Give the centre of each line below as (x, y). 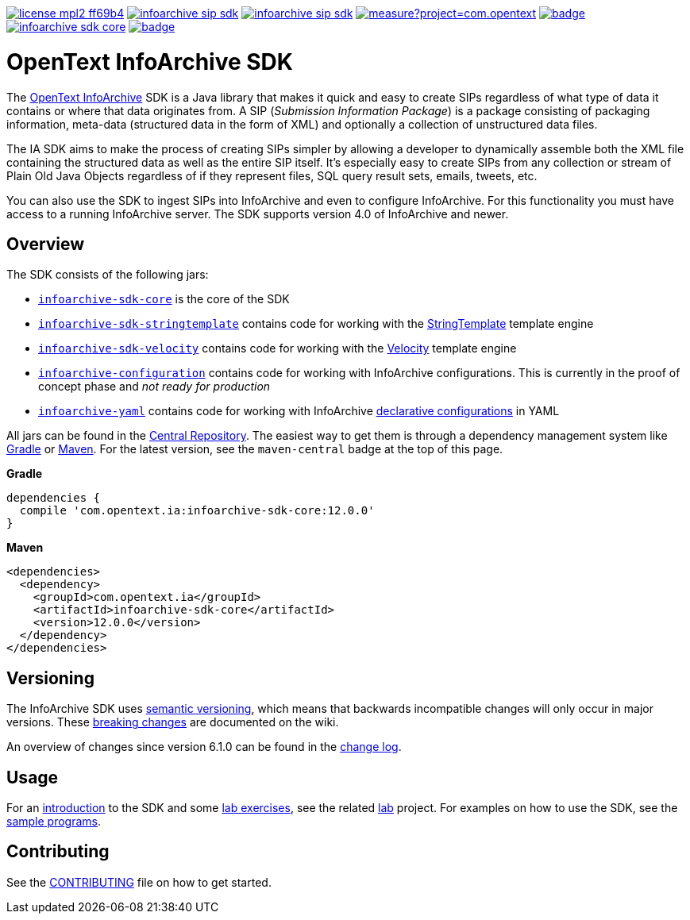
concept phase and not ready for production (154, 387)
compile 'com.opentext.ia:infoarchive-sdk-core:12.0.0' (197, 511)
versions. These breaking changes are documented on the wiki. (173, 722)
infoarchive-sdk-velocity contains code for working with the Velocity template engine (278, 348)
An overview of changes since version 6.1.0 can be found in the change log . (204, 747)
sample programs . (54, 822)
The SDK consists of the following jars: (108, 275)
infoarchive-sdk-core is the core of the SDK (164, 299)
